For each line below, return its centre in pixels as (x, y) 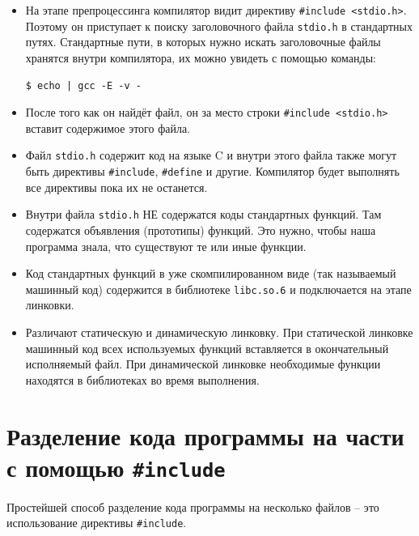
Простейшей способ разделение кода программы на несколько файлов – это (193, 506)
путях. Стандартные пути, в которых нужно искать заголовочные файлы (203, 42)
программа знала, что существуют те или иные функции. (166, 246)
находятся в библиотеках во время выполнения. (142, 379)
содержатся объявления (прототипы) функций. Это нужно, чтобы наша (201, 230)
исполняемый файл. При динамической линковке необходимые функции (203, 364)
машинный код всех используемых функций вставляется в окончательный (207, 348)
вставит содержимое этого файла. (108, 128)
